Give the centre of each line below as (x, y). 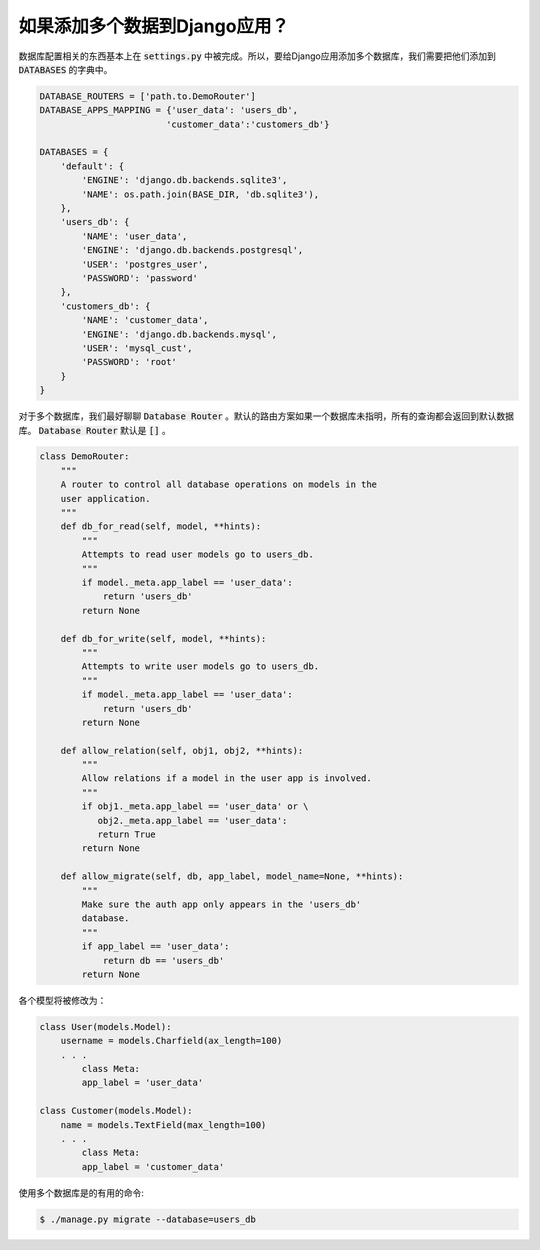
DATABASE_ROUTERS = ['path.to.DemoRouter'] (148, 96)
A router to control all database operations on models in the (219, 484)
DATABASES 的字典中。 (65, 69)
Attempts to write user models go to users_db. (200, 666)
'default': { (92, 166)
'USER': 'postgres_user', (145, 264)
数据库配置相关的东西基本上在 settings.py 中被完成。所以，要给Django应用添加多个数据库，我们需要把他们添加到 (257, 56)
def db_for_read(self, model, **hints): (161, 526)
